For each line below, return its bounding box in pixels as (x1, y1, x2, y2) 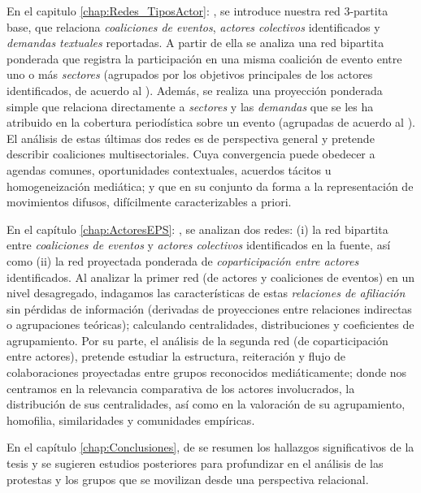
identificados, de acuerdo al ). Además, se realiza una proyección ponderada (7, 81, 383, 98)
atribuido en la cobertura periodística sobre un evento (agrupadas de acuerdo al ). (7, 114, 415, 131)
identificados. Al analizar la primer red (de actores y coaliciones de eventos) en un (7, 268, 415, 285)
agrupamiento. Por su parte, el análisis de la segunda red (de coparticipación (7, 331, 388, 348)
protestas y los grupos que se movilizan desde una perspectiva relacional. (7, 470, 369, 487)
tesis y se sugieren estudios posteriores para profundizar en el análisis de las (7, 455, 384, 472)
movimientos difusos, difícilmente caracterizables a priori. (7, 193, 292, 210)
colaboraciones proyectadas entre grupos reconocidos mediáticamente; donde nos (7, 364, 407, 381)
